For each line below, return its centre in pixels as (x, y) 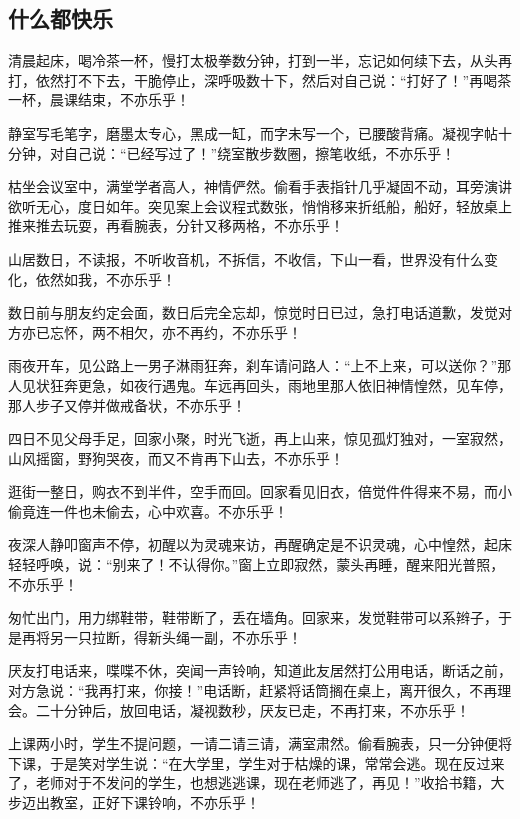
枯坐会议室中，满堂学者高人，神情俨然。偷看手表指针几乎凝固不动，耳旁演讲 (260, 186)
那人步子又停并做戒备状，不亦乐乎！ (127, 404)
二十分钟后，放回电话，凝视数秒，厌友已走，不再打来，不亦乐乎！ (252, 709)
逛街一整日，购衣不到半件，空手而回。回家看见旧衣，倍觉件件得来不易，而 (253, 491)
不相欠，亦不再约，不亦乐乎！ (203, 331)
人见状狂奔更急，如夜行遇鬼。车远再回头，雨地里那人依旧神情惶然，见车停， (260, 384)
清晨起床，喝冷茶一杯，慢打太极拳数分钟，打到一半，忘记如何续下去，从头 (253, 60)
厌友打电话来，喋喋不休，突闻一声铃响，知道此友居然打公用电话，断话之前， (260, 670)
